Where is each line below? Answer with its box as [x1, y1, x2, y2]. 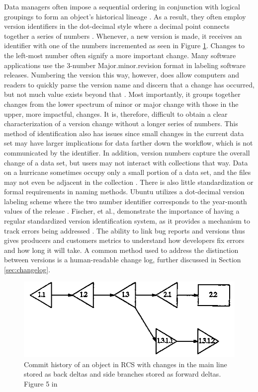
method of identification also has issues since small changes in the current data [4, 128, 244, 138]
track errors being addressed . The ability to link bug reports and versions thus [4, 225, 245, 235]
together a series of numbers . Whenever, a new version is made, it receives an [4, 30, 242, 41]
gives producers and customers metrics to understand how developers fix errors [4, 235, 245, 245]
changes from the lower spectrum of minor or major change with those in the [4, 98, 239, 109]
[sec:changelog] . [4, 264, 51, 275]
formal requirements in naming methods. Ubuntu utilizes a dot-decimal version [4, 186, 245, 197]
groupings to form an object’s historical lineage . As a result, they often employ [4, 11, 246, 21]
